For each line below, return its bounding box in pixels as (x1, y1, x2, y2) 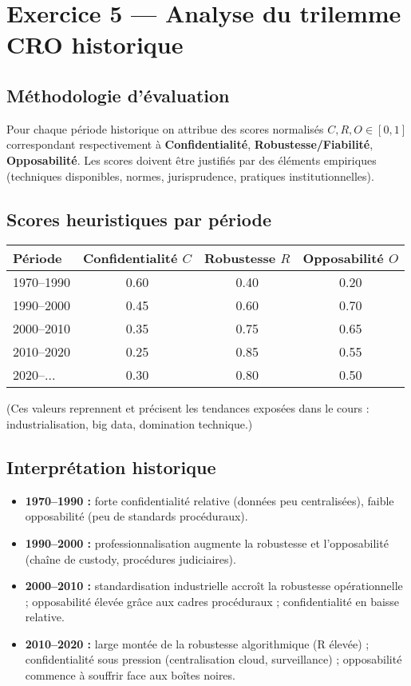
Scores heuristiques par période (6, 206, 272, 231)
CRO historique (6, 28, 184, 61)
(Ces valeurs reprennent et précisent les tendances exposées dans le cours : (6, 400, 370, 417)
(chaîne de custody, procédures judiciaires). (25, 550, 236, 567)
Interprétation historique (6, 454, 216, 479)
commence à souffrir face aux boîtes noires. (25, 667, 235, 684)
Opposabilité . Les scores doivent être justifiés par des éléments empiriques (6, 151, 377, 168)
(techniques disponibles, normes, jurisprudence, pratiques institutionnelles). (6, 167, 374, 184)
